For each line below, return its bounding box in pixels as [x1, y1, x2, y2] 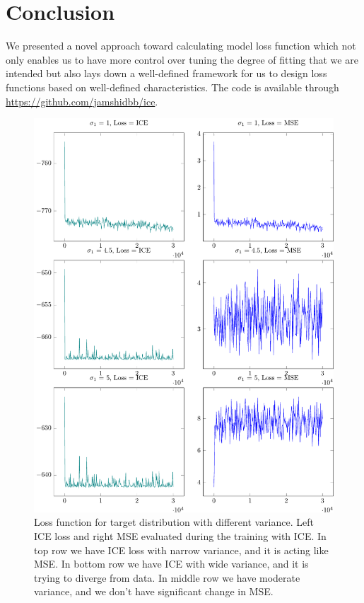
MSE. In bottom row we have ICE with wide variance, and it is [34, 556, 309, 571]
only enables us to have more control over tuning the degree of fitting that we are [6, 52, 358, 67]
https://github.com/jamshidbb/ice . [6, 93, 158, 108]
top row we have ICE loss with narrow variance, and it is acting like [34, 542, 329, 557]
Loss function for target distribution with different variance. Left [34, 515, 314, 529]
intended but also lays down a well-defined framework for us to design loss [6, 66, 327, 81]
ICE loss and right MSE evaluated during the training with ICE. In [34, 528, 327, 543]
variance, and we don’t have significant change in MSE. [34, 584, 274, 599]
